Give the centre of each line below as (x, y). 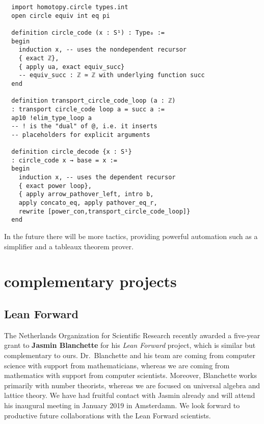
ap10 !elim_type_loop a (51, 118)
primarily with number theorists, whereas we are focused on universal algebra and (132, 385)
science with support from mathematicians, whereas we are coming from (117, 365)
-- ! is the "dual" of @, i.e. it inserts (84, 126)
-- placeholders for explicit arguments (81, 135)
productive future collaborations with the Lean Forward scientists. (108, 415)
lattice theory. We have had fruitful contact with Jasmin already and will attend (130, 395)
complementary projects (90, 281)
